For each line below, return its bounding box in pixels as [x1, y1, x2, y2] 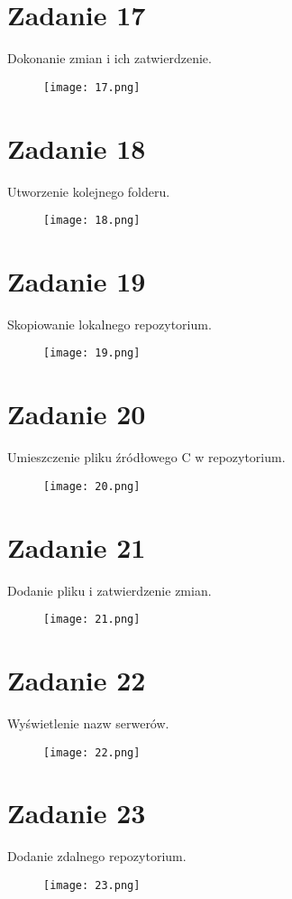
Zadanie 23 [7, 794, 146, 831]
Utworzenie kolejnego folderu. [7, 181, 170, 200]
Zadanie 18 [7, 129, 146, 166]
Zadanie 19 [7, 262, 146, 299]
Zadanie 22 [7, 662, 146, 699]
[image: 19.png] [43, 347, 141, 360]
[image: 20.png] [43, 479, 141, 493]
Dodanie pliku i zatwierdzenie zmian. [7, 580, 212, 599]
